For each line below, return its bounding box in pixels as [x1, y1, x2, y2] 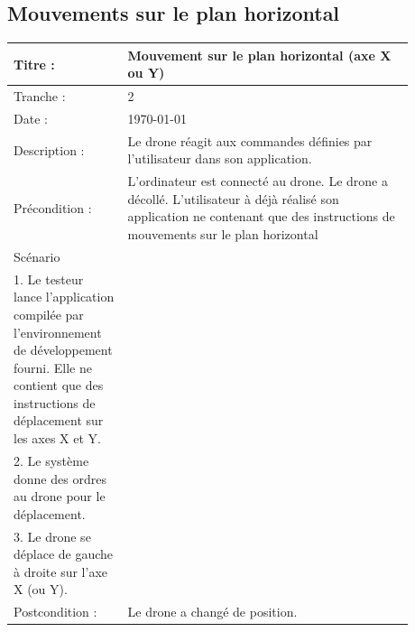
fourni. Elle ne [14, 358, 92, 376]
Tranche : [14, 87, 66, 106]
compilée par [14, 304, 84, 323]
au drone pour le [14, 487, 106, 506]
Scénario [14, 246, 60, 265]
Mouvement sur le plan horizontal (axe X [127, 45, 392, 64]
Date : [14, 108, 48, 127]
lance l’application [14, 287, 115, 306]
